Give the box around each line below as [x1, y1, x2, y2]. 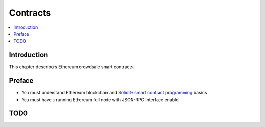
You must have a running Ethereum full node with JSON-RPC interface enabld [21, 96, 179, 102]
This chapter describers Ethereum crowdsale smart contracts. [9, 64, 134, 70]
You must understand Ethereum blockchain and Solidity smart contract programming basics [21, 90, 207, 96]
